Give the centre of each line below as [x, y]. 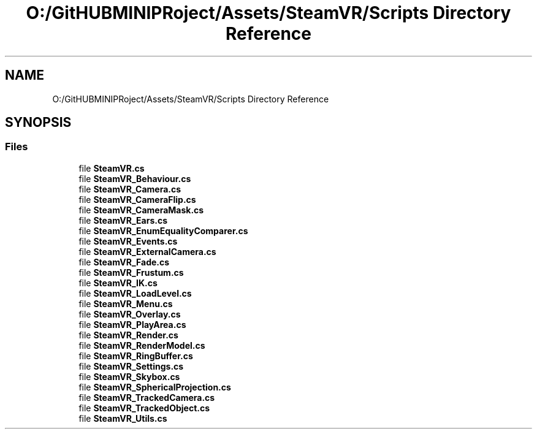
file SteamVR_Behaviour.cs [135, 178]
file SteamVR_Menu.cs [126, 303]
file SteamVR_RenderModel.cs [142, 345]
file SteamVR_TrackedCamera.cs [147, 397]
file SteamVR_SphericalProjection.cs [155, 387]
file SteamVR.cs [112, 168]
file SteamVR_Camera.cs [130, 189]
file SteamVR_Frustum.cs [131, 272]
